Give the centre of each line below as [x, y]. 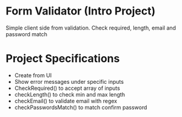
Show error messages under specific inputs [69, 81]
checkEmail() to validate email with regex [66, 101]
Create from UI [33, 75]
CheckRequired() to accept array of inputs [67, 88]
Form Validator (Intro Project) [81, 11]
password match [27, 34]
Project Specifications [63, 59]
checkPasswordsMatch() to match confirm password [81, 107]
